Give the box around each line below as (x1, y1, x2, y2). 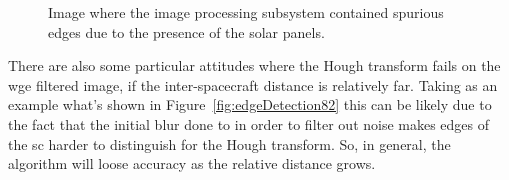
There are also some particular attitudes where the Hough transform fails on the (8, 55, 501, 76)
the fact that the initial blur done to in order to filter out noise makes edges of (8, 113, 490, 134)
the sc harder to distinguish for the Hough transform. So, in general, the (8, 133, 451, 154)
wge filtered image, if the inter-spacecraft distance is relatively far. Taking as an (8, 74, 498, 95)
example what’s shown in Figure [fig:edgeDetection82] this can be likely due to (8, 94, 492, 115)
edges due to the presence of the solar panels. (48, 21, 325, 42)
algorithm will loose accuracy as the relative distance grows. (8, 153, 376, 174)
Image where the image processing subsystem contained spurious (48, 2, 444, 22)
